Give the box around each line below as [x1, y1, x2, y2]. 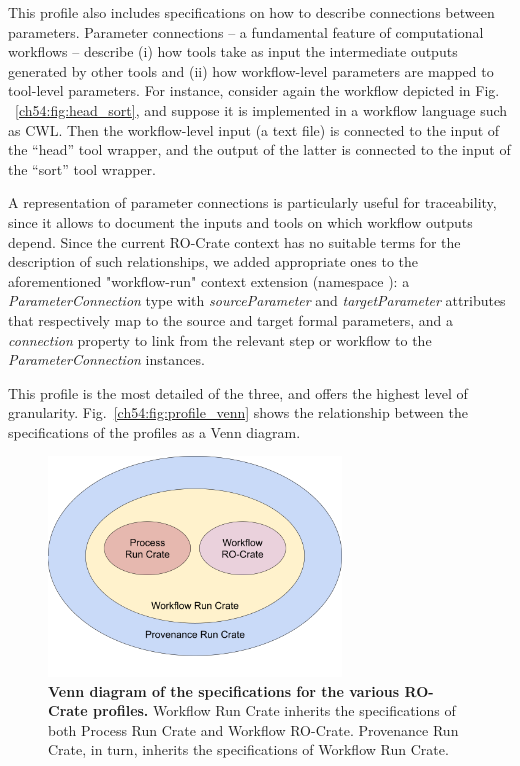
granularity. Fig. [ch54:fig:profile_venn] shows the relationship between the [8, 402, 468, 423]
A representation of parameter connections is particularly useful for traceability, [8, 192, 497, 213]
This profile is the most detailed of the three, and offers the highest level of [8, 382, 468, 403]
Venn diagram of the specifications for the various [48, 680, 400, 701]
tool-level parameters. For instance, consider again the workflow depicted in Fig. [8, 80, 500, 101]
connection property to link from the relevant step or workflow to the [8, 329, 432, 350]
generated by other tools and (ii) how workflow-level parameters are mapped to [8, 60, 494, 81]
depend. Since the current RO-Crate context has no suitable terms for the [8, 231, 461, 252]
